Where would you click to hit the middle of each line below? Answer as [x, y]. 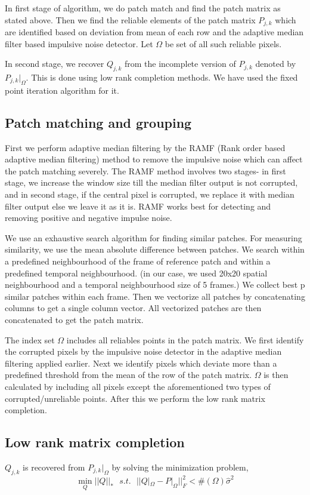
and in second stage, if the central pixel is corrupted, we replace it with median [150, 194]
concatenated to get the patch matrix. [74, 319]
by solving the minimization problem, [180, 467]
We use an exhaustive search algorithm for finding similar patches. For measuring [154, 237]
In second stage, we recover [55, 64]
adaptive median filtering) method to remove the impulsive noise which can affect [154, 159]
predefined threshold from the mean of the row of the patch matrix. [128, 375]
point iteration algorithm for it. [62, 90]
